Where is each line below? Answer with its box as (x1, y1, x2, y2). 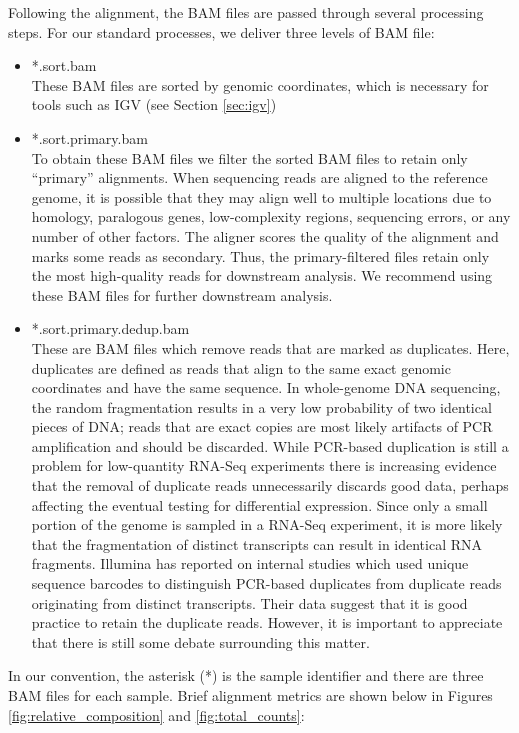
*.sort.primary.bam (31, 127, 148, 148)
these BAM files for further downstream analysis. (31, 284, 333, 305)
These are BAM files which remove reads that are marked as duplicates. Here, (31, 337, 510, 358)
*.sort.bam (31, 55, 97, 76)
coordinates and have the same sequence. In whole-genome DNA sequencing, (31, 377, 501, 398)
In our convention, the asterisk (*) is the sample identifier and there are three (8, 665, 484, 686)
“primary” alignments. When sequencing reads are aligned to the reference (31, 167, 488, 188)
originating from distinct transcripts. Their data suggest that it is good (31, 592, 468, 613)
